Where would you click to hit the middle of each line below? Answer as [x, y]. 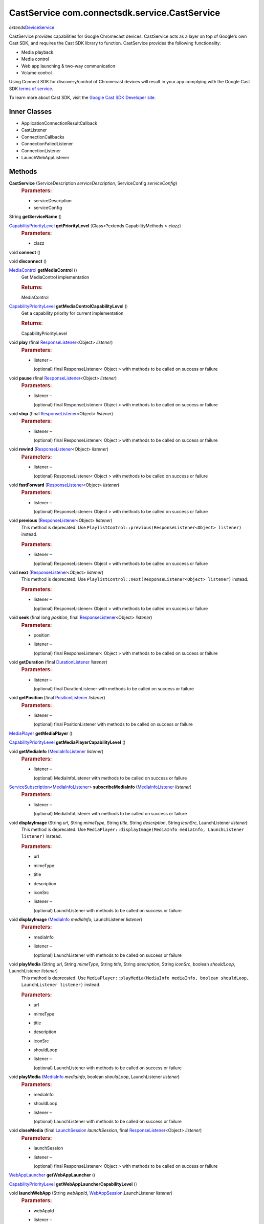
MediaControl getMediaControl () [43, 270]
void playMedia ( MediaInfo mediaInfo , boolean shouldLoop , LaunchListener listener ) [94, 1077]
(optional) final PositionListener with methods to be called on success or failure [113, 724]
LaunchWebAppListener [45, 157]
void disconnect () [28, 261]
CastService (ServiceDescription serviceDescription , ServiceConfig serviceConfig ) [93, 183]
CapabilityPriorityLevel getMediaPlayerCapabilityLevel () [67, 742]
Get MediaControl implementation [55, 277]
